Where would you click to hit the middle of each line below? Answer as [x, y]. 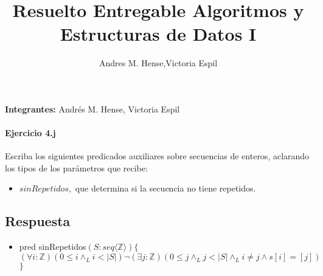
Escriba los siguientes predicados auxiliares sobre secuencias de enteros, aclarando [157, 156]
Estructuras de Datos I [158, 34]
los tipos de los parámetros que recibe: [76, 167]
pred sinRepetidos [53, 247]
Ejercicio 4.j [30, 133]
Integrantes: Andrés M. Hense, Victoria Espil [92, 109]
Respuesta [38, 221]
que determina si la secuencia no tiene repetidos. [165, 188]
